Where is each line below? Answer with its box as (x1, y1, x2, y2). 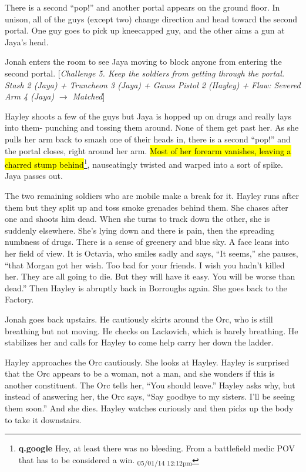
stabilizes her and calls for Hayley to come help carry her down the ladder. (5, 336, 274, 348)
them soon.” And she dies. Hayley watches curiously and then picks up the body (5, 402, 294, 414)
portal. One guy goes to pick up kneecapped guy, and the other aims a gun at (5, 24, 285, 36)
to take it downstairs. (5, 413, 82, 426)
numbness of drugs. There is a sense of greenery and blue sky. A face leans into (5, 235, 290, 248)
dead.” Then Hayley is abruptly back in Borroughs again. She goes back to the (5, 281, 287, 294)
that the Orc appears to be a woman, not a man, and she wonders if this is (5, 367, 275, 380)
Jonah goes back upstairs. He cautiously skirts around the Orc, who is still (5, 313, 273, 325)
